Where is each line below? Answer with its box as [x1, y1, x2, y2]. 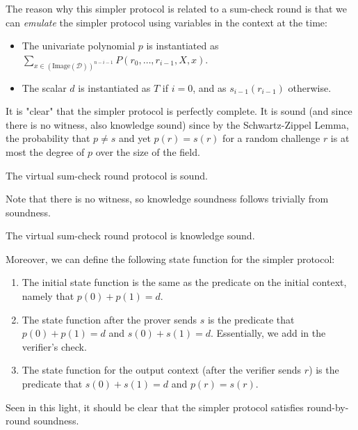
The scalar [22, 80, 67, 95]
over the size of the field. [95, 144, 200, 159]
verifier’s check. [22, 339, 87, 353]
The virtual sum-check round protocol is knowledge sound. [6, 228, 255, 243]
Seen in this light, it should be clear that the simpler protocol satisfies [6, 399, 304, 414]
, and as [193, 80, 227, 95]
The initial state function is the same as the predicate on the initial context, [22, 275, 347, 289]
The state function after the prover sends [22, 312, 197, 326]
